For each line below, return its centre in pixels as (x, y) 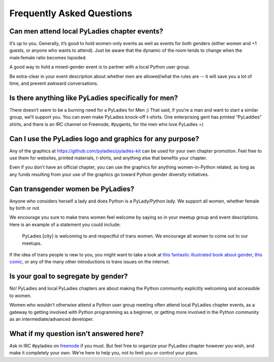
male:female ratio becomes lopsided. (48, 57)
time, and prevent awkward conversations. (54, 83)
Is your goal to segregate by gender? (68, 276)
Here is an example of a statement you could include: (65, 224)
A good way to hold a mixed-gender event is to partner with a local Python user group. (100, 67)
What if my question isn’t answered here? (77, 333)
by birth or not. (25, 208)
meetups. (32, 243)
